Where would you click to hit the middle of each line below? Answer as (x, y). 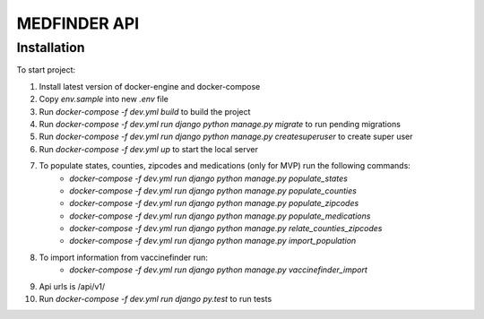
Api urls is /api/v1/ (72, 286)
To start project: (46, 70)
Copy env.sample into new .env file (104, 99)
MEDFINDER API (78, 23)
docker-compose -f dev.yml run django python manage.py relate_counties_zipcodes (226, 228)
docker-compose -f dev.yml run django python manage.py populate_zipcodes (214, 203)
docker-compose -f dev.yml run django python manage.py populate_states (209, 178)
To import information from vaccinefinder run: (123, 257)
